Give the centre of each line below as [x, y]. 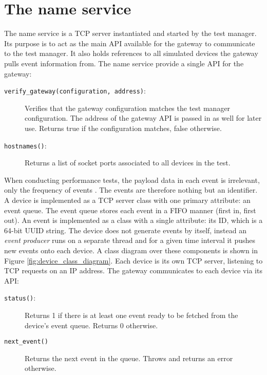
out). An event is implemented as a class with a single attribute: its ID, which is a [133, 220]
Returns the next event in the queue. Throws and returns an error [129, 358]
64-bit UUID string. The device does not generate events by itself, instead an [125, 230]
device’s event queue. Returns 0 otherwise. [91, 325]
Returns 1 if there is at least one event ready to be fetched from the [131, 315]
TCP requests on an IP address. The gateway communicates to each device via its [133, 270]
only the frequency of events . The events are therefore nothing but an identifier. [131, 190]
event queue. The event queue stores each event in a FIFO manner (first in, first [130, 210]
